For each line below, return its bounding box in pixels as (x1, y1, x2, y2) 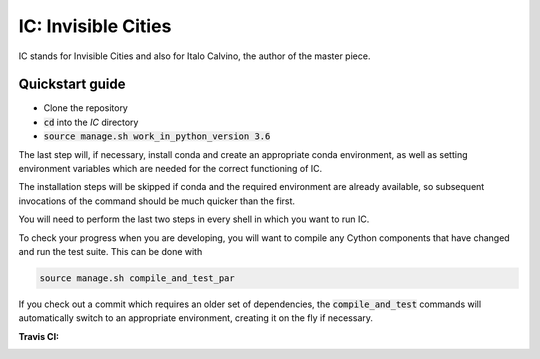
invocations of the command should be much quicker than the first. (18, 195, 295, 207)
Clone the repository (43, 102, 129, 114)
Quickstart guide (18, 76, 126, 93)
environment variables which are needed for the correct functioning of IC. (18, 163, 323, 175)
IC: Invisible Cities (18, 15, 172, 37)
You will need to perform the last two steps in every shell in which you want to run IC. (18, 213, 370, 225)
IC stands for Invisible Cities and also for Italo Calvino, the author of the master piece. (18, 50, 371, 62)
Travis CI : (18, 330, 60, 342)
